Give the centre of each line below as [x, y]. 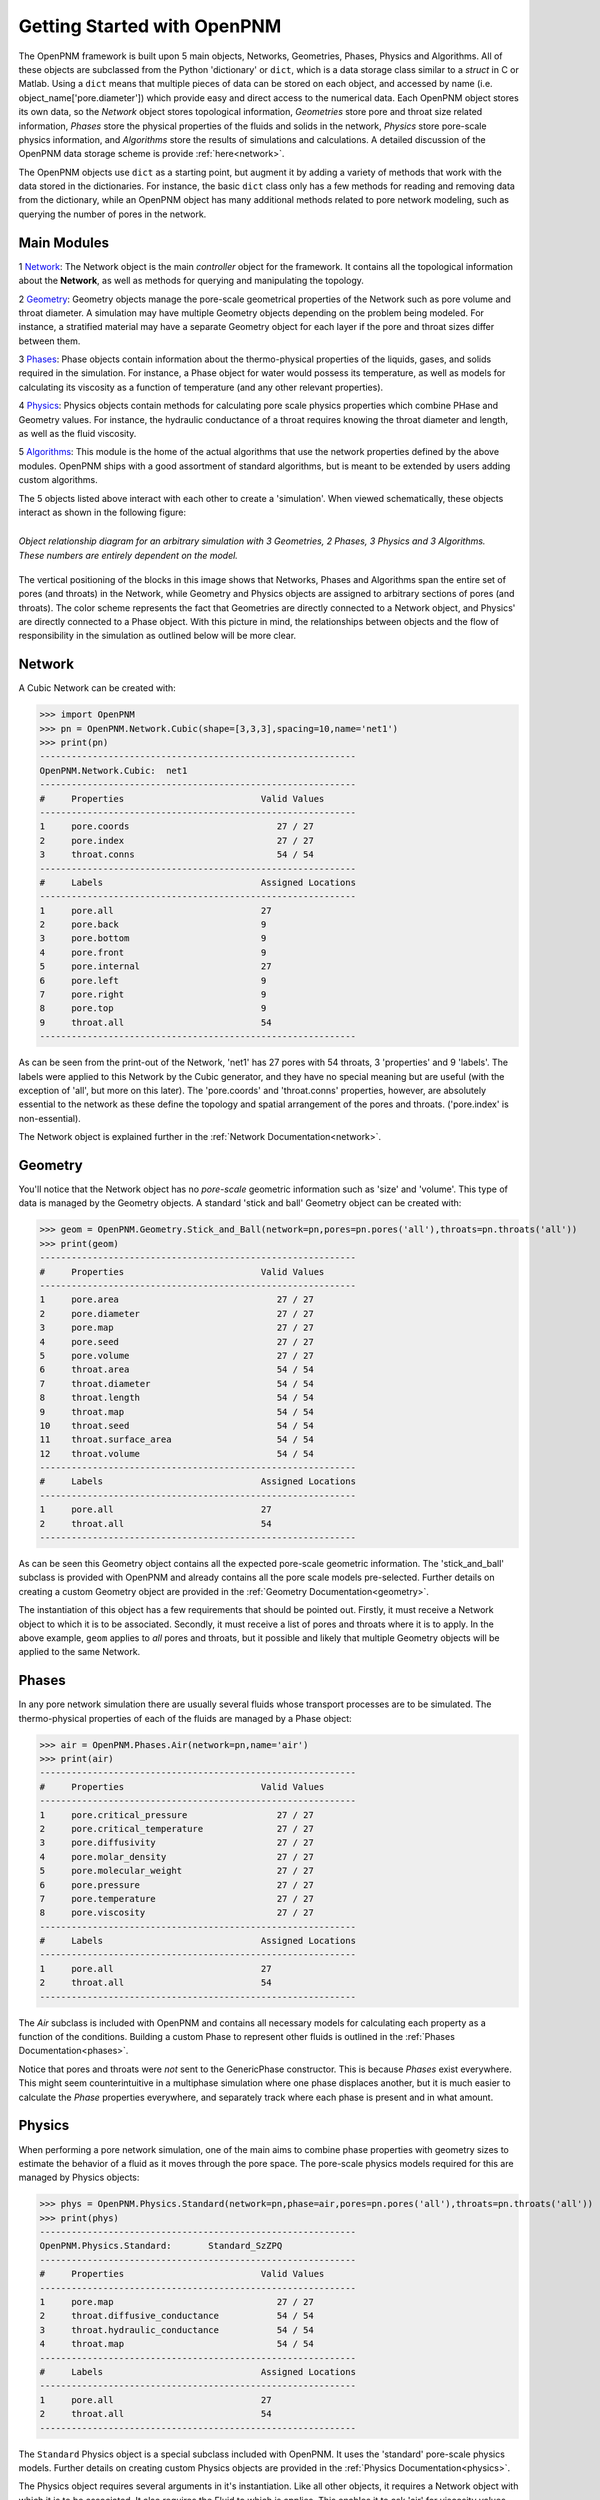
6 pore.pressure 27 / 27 [176, 1884]
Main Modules [64, 242]
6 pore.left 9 [153, 980]
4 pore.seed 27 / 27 [176, 1341]
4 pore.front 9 [153, 952]
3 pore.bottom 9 [153, 938]
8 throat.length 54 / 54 [176, 1398]
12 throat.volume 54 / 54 [176, 1453]
